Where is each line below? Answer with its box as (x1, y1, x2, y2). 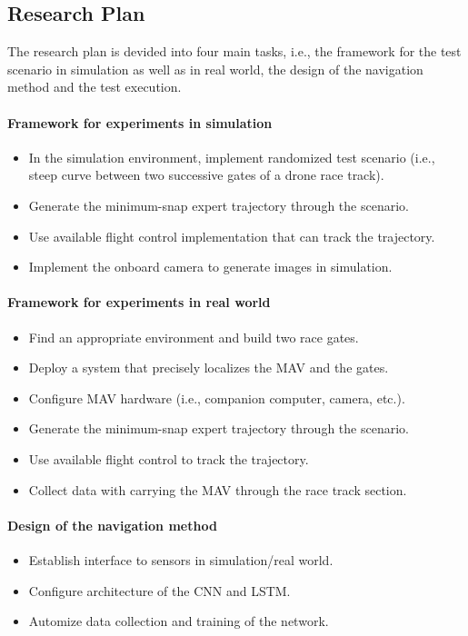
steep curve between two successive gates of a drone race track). (28, 165, 384, 184)
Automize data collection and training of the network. (28, 611, 329, 631)
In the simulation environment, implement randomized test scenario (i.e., (28, 147, 435, 166)
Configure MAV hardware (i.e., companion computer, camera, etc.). (28, 388, 405, 407)
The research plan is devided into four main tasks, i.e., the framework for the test (7, 42, 462, 61)
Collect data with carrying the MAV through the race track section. (28, 480, 407, 499)
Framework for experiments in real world (7, 293, 271, 312)
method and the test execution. (7, 77, 182, 96)
